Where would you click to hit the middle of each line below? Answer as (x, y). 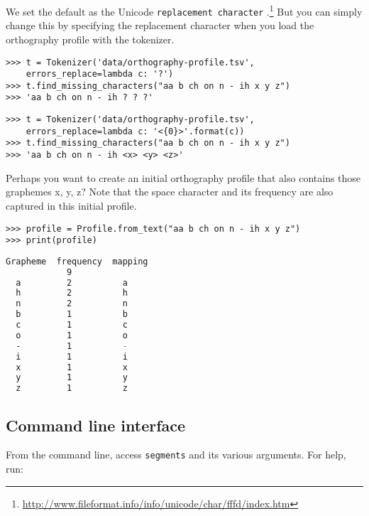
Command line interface (96, 425)
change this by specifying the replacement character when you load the (160, 25)
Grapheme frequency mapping (77, 261)
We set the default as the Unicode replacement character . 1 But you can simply (184, 10)
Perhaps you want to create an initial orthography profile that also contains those (183, 177)
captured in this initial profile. (71, 205)
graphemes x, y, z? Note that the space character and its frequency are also (170, 192)
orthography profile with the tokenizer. (90, 39)
